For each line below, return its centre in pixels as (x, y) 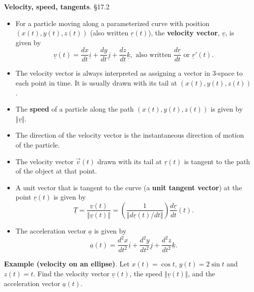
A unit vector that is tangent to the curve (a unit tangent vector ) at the (129, 187)
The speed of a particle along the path (75, 109)
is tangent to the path (217, 161)
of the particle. (38, 145)
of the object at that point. (56, 171)
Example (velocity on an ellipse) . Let (67, 264)
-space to (229, 73)
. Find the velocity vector (71, 274)
